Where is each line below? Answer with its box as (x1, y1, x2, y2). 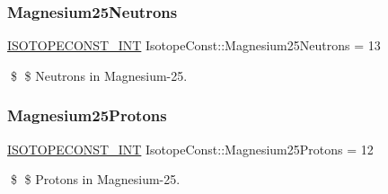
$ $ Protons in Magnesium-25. (10, 170, 181, 189)
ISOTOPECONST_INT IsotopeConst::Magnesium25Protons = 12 (7, 139, 374, 158)
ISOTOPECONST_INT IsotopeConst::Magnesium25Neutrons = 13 (7, 36, 381, 55)
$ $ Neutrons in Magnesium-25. (10, 66, 188, 84)
